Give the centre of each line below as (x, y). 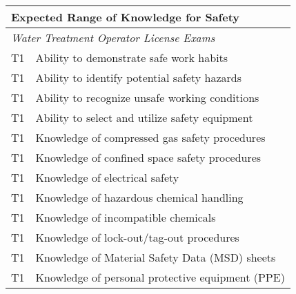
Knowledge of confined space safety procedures (148, 157)
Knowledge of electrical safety (107, 177)
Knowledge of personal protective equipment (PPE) (160, 277)
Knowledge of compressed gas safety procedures (150, 137)
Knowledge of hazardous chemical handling (139, 197)
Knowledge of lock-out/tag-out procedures (137, 237)
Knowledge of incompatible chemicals (126, 217)
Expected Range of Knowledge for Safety (126, 17)
